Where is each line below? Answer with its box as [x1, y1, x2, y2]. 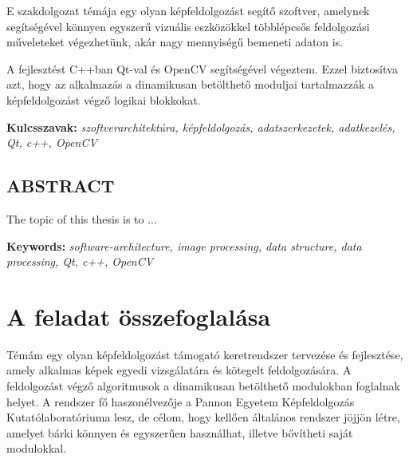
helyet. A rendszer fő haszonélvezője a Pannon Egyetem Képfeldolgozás [6, 393, 355, 410]
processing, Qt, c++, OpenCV [6, 253, 154, 270]
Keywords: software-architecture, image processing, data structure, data [6, 237, 362, 254]
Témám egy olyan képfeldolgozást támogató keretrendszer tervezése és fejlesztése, [6, 346, 403, 362]
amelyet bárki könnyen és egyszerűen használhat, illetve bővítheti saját [6, 424, 353, 441]
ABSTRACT [6, 173, 115, 198]
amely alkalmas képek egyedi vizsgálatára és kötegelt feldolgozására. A [6, 362, 352, 378]
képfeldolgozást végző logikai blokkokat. [6, 91, 201, 108]
